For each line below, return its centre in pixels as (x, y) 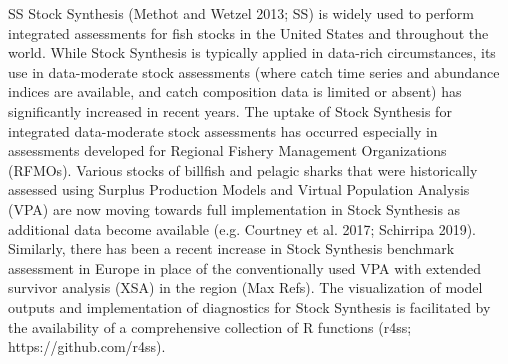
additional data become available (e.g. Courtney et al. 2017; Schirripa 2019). (242, 228)
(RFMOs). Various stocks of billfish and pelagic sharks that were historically (243, 169)
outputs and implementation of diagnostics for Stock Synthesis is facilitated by (249, 306)
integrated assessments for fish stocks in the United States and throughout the (248, 32)
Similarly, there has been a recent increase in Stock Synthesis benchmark (231, 248)
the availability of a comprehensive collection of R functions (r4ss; (210, 326)
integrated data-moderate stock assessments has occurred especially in (223, 130)
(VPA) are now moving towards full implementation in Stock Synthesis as (234, 208)
